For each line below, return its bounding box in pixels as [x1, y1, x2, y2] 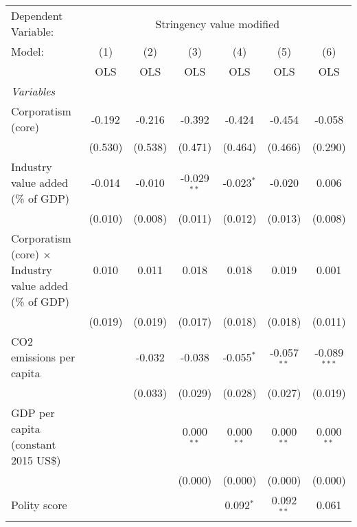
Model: [11, 43, 45, 59]
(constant [11, 436, 56, 452]
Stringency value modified [155, 15, 280, 32]
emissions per [11, 349, 76, 365]
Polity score [11, 497, 67, 513]
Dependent [11, 8, 63, 23]
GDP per [11, 405, 55, 421]
